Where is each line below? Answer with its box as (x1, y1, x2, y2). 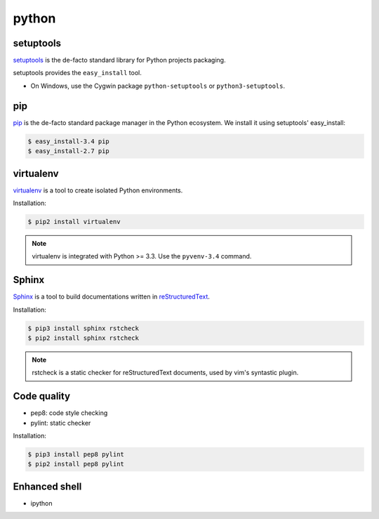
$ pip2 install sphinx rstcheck (27, 334, 140, 342)
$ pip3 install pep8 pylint (27, 450, 124, 459)
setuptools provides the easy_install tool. (13, 69, 142, 77)
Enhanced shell (13, 480, 82, 492)
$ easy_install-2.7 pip (27, 147, 110, 155)
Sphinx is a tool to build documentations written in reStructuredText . (13, 292, 211, 301)
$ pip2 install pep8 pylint (27, 460, 124, 468)
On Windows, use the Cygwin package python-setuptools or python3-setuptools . (30, 81, 286, 90)
